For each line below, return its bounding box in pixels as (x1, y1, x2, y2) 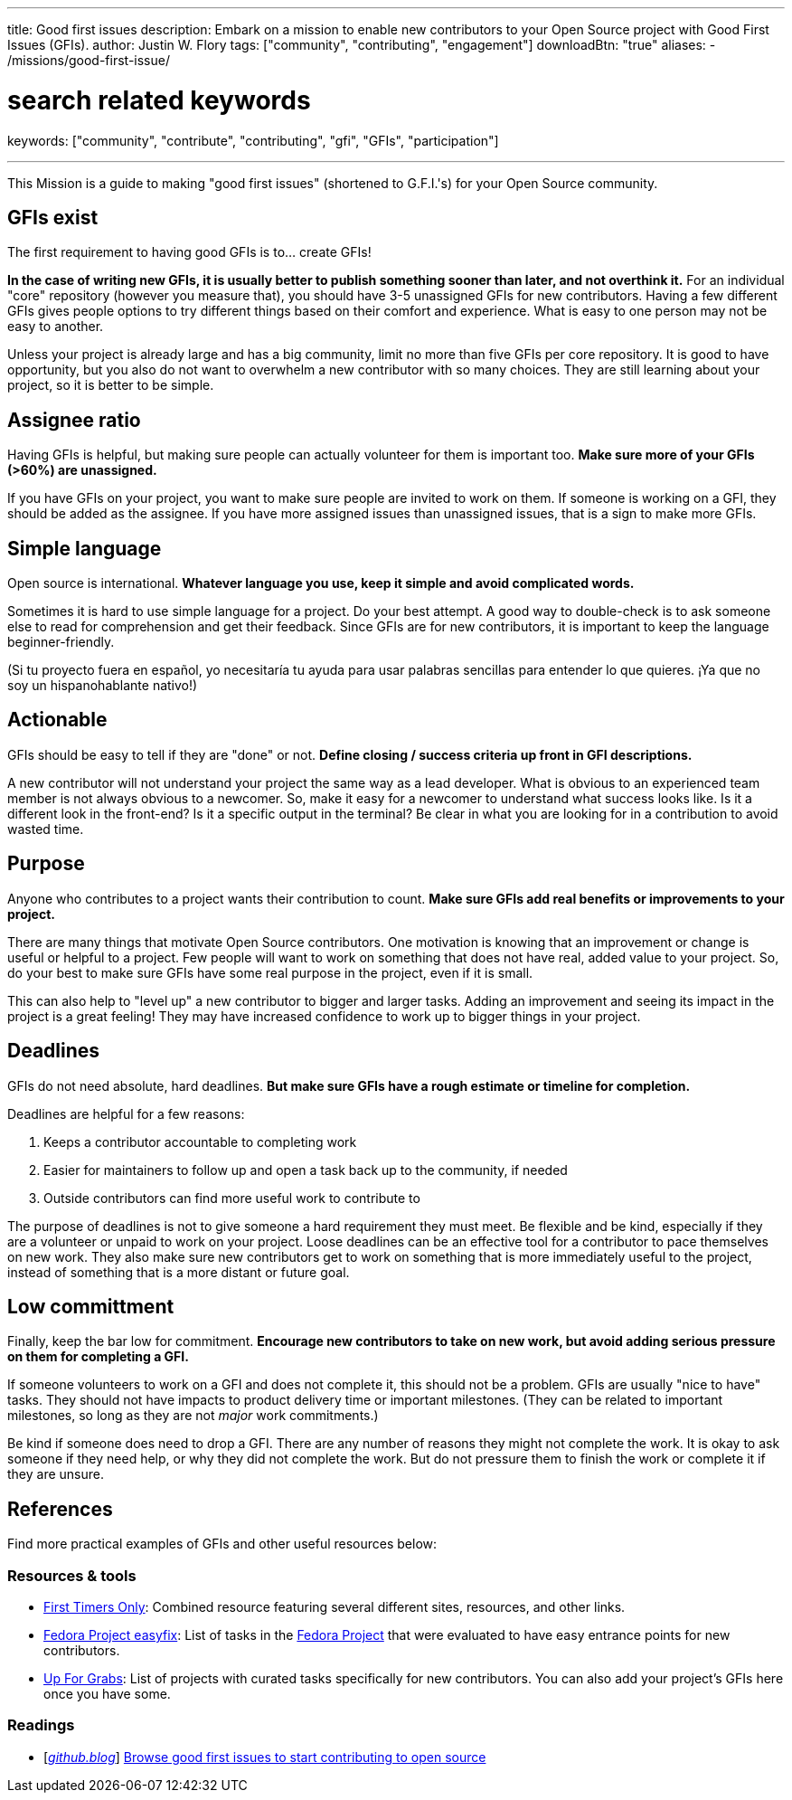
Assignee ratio (7, 408, 141, 431)
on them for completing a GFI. (7, 1349, 189, 1365)
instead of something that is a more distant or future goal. (7, 1264, 350, 1280)
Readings (7, 1716, 75, 1735)
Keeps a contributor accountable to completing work (43, 1133, 357, 1150)
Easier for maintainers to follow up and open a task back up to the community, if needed (43, 1161, 568, 1178)
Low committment (7, 1294, 174, 1318)
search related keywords (7, 84, 311, 116)
